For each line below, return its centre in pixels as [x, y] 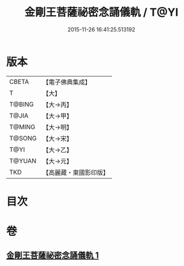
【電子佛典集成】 [67, 82]
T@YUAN [23, 160]
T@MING [22, 127]
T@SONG [23, 138]
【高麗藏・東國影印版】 [76, 173]
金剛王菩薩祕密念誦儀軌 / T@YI [101, 12]
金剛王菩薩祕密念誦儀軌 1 [53, 255]
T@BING [22, 104]
